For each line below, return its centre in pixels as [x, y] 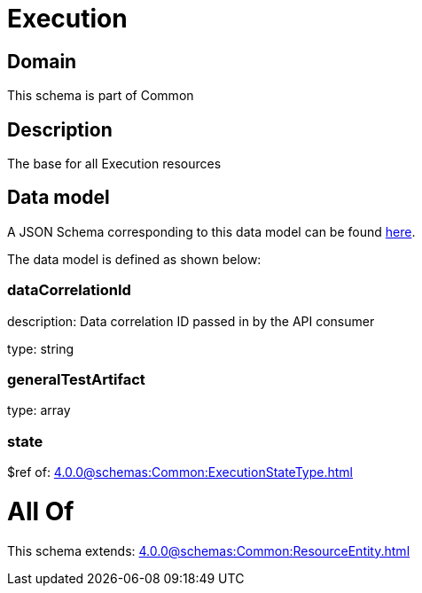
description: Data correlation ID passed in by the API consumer [191, 321]
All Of [41, 511]
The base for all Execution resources [114, 164]
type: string [41, 348]
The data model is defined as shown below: [134, 259]
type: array [39, 410]
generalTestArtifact [76, 379]
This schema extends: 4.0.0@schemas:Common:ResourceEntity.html [209, 550]
